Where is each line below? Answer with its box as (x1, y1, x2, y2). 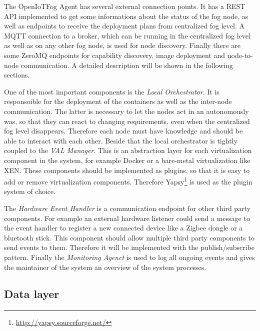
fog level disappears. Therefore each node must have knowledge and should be (4, 125, 243, 136)
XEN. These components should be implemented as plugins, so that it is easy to (4, 164, 250, 175)
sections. (4, 69, 30, 80)
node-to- (227, 49, 253, 60)
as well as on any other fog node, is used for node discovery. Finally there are (4, 40, 240, 50)
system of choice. (4, 186, 56, 196)
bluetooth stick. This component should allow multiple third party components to (4, 232, 254, 242)
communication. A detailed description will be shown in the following (20, 59, 233, 70)
